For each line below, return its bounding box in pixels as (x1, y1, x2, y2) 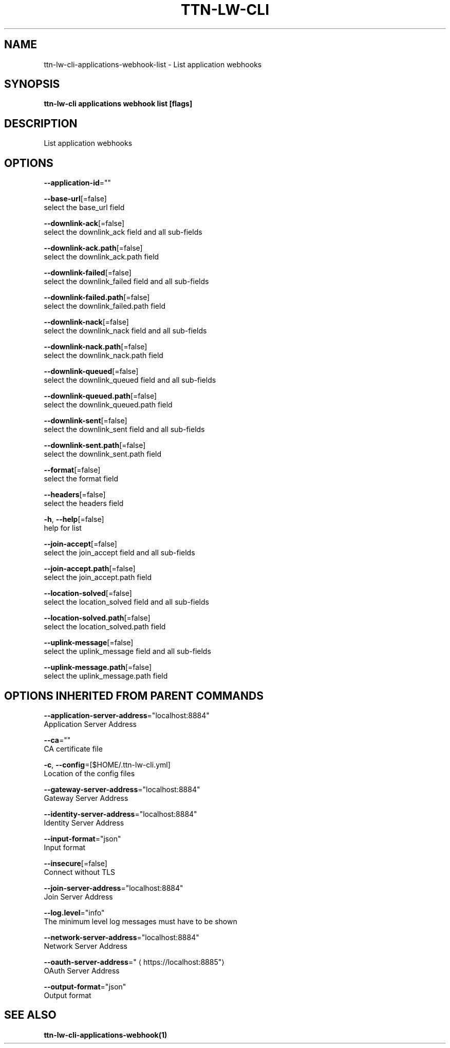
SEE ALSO (4, 1008, 57, 1022)
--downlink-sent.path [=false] (44, 441, 146, 450)
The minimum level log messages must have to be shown (44, 916, 237, 926)
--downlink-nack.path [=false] (44, 342, 147, 351)
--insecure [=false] (44, 858, 107, 868)
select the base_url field (44, 203, 125, 212)
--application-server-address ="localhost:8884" (44, 710, 210, 720)
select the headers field (44, 499, 124, 508)
